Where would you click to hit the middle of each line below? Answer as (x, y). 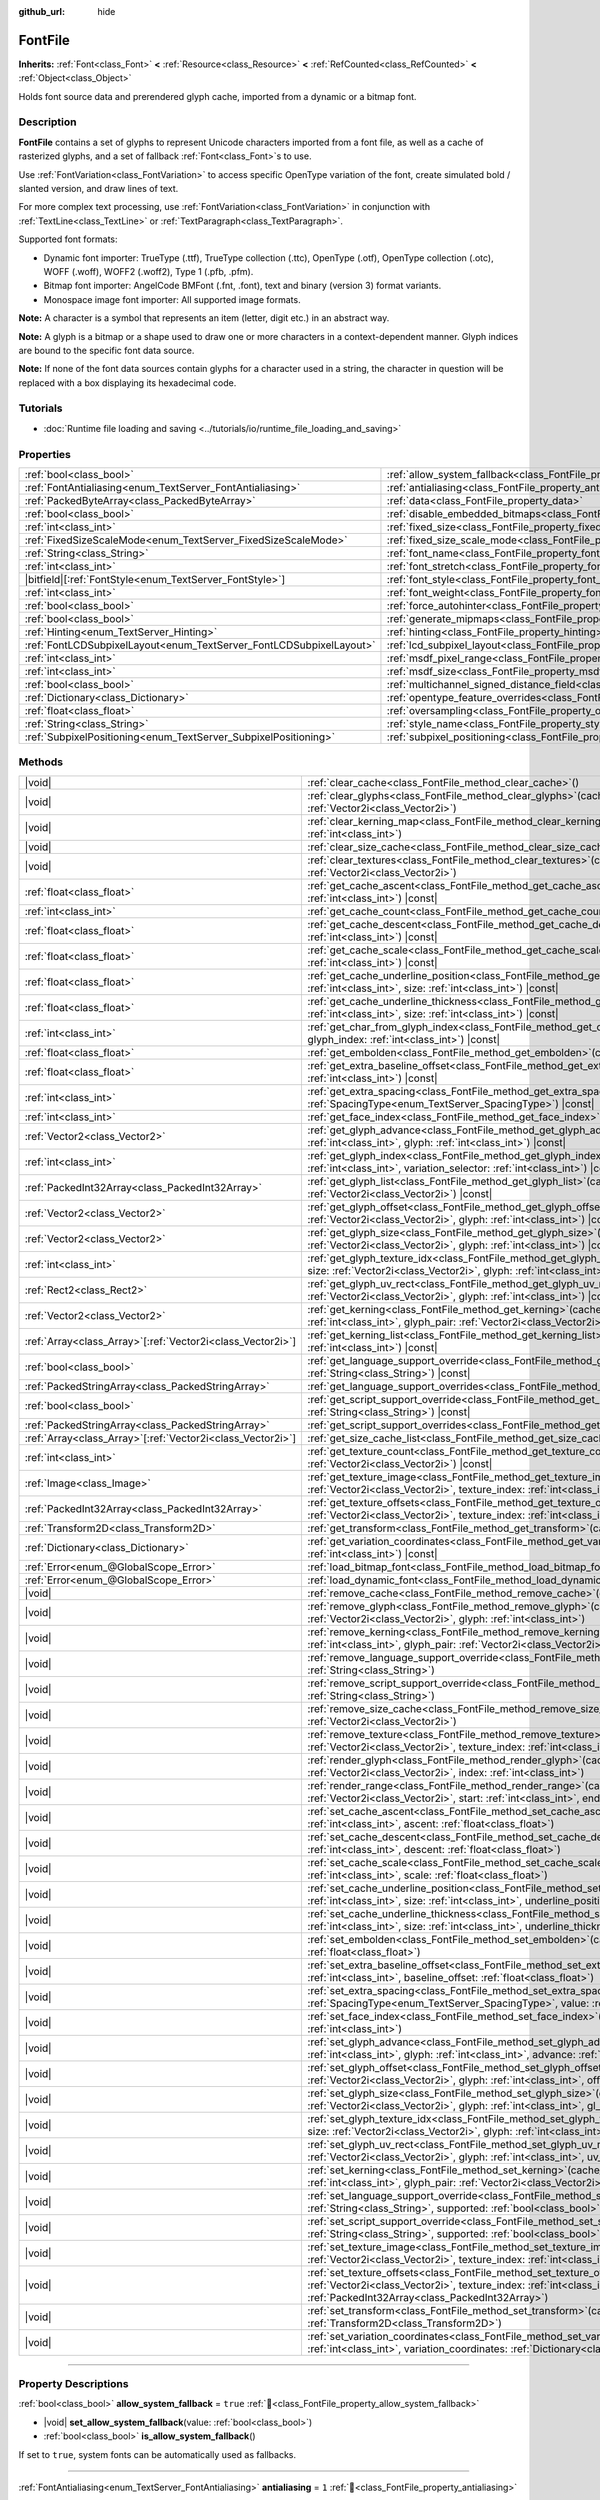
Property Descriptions (73, 2384)
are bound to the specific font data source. (106, 350)
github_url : (41, 11)
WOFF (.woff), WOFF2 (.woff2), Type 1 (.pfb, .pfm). (148, 271)
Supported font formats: (68, 239)
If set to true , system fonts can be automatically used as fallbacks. (157, 2454)
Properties (45, 454)
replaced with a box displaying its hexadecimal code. (127, 382)
